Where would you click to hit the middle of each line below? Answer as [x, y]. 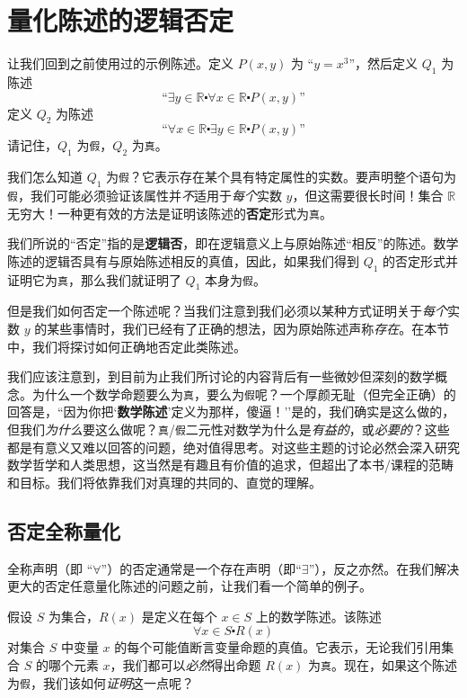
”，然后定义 [383, 63]
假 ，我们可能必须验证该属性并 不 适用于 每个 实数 [145, 195]
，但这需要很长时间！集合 [368, 195]
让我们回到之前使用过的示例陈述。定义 [120, 63]
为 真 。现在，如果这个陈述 [383, 665]
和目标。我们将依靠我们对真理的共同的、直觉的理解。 [164, 482]
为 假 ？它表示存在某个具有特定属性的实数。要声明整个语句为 [282, 177]
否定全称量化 [64, 530]
